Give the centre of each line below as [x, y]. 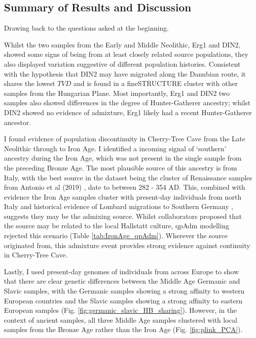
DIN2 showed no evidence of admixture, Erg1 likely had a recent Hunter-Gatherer [128, 112]
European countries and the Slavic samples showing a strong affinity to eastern [123, 300]
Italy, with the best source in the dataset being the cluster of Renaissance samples [128, 177]
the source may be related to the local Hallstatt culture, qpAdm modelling [117, 226]
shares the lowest [30, 83]
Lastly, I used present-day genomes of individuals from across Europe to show [121, 271]
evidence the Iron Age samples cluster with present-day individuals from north [123, 196]
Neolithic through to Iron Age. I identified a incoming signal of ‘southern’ [115, 148]
